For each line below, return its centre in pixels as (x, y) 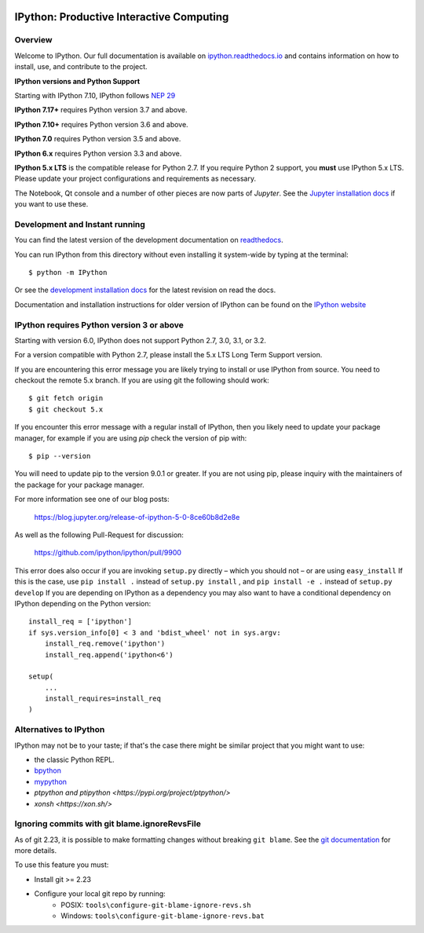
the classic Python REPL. (75, 759)
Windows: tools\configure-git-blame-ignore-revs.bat (163, 916)
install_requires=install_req (102, 699)
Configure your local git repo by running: (100, 894)
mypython (50, 781)
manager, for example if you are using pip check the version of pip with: (131, 438)
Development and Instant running (80, 224)
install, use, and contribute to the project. (81, 67)
